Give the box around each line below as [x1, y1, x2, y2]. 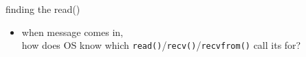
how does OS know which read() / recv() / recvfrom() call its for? [21, 38, 301, 52]
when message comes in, [21, 24, 123, 39]
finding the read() [6, 2, 80, 16]
